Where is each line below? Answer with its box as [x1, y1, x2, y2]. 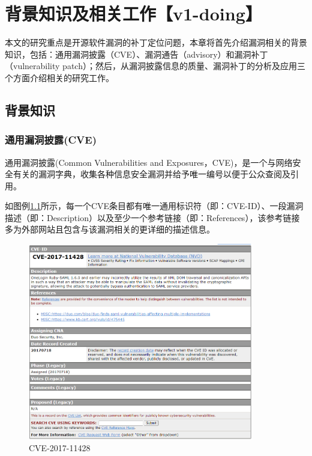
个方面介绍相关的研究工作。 [5, 71, 114, 84]
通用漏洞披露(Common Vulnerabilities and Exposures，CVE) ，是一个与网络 [5, 156, 293, 168]
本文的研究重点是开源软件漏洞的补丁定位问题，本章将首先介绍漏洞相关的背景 [5, 36, 307, 49]
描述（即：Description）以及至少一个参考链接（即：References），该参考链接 [5, 211, 300, 223]
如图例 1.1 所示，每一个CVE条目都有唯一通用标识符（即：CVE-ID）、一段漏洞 [5, 199, 304, 212]
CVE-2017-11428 [29, 442, 91, 454]
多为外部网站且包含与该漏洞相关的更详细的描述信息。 [5, 223, 215, 236]
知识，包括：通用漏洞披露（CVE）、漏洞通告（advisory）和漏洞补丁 [5, 47, 268, 60]
